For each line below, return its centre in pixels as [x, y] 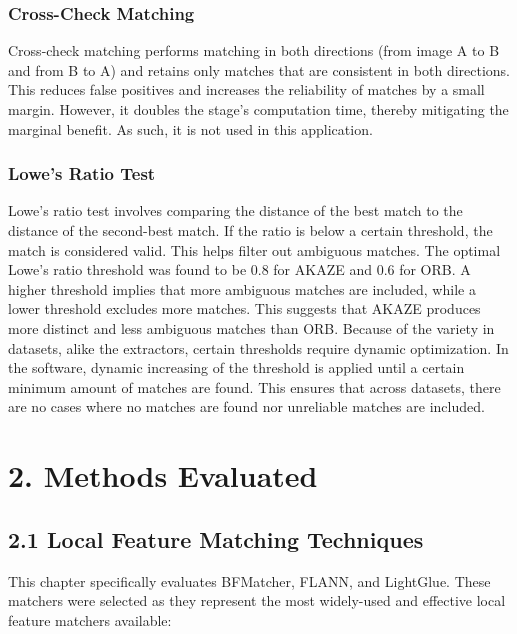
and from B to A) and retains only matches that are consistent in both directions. [259, 69]
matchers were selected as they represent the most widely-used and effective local [257, 600]
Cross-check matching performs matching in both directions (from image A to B [254, 50]
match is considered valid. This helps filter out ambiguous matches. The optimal [254, 249]
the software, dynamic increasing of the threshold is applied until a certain [236, 367]
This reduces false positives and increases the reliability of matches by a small [246, 89]
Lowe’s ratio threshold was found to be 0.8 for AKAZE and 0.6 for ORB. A [239, 269]
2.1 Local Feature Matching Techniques [216, 538]
